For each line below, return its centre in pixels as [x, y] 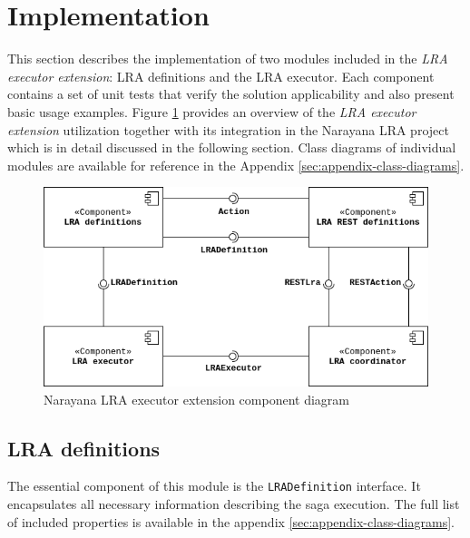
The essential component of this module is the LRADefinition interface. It [214, 486]
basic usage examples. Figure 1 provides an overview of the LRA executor [212, 111]
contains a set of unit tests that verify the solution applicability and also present [231, 94]
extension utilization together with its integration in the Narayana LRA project [228, 129]
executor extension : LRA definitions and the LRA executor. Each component [221, 76]
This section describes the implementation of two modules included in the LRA [228, 59]
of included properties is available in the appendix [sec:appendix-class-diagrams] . [231, 521]
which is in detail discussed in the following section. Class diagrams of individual [232, 147]
